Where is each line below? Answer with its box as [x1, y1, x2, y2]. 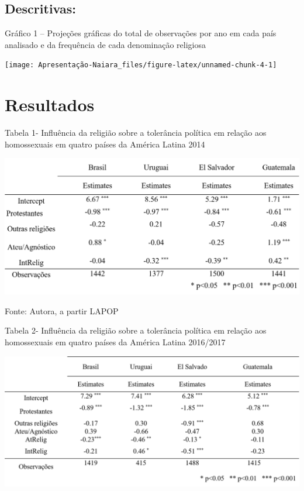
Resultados [5, 92, 95, 116]
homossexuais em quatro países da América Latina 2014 [5, 138, 205, 150]
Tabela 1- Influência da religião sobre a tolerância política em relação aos [5, 126, 267, 139]
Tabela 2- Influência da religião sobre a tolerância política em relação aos [5, 324, 267, 337]
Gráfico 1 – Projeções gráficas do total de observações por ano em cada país [5, 27, 277, 39]
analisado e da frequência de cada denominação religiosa [5, 38, 206, 50]
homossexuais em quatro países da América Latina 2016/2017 [5, 335, 226, 348]
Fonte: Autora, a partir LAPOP [5, 304, 119, 317]
